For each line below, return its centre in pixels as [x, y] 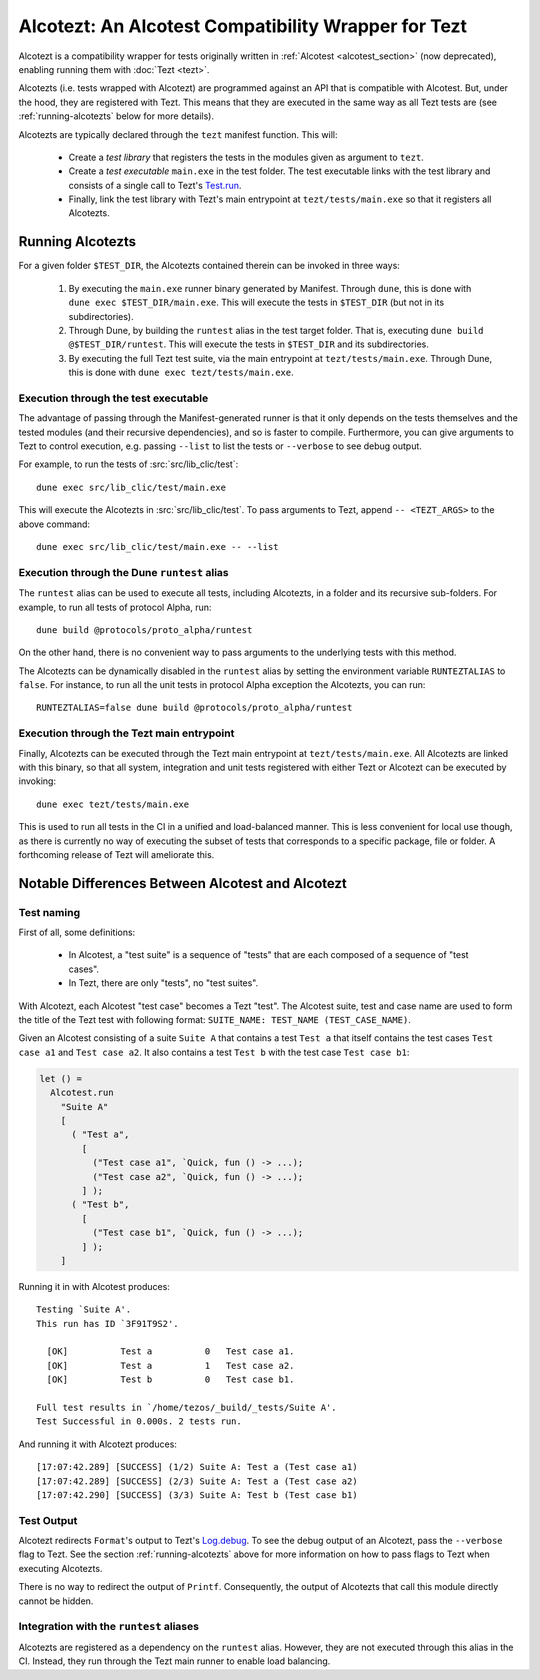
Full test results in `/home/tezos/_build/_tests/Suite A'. [186, 1407]
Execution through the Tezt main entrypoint [126, 733]
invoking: [37, 781]
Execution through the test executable [113, 398]
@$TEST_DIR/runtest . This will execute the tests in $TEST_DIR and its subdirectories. [249, 344]
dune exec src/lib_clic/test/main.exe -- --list [157, 546]
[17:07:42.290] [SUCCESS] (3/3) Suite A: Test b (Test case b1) [197, 1494]
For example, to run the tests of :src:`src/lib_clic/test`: [128, 464]
